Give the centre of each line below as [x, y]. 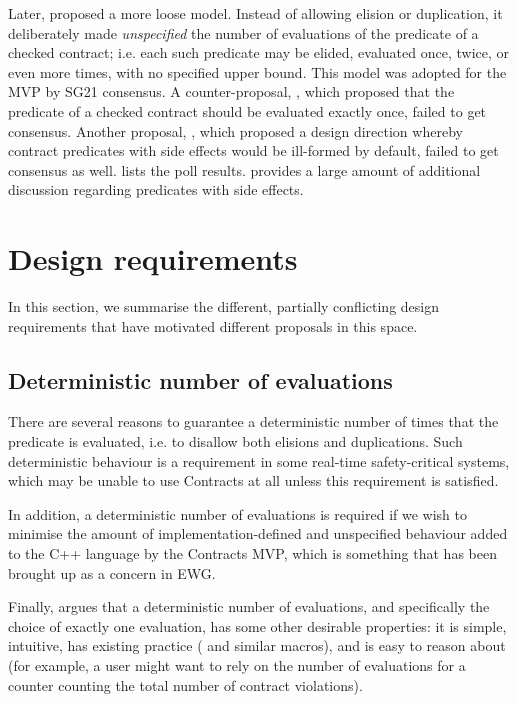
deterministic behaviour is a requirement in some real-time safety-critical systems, [259, 460]
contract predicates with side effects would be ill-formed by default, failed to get [253, 150]
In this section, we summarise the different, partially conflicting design [223, 306]
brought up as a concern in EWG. [112, 572]
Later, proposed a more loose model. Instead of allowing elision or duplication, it [255, 13]
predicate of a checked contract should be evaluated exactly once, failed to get [247, 110]
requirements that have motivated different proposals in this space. [213, 325]
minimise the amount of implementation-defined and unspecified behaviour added [258, 533]
